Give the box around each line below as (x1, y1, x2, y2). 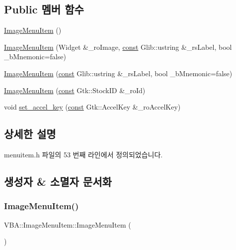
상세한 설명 (4, 126, 56, 141)
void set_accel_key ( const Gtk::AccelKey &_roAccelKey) (4, 102, 181, 112)
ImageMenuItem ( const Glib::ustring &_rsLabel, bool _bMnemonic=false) (4, 68, 233, 78)
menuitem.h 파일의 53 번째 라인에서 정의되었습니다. (4, 149, 163, 159)
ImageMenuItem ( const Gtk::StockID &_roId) (4, 85, 146, 95)
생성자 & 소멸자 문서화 (4, 173, 112, 189)
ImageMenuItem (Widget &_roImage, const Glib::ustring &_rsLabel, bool (4, 41, 232, 52)
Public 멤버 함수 (4, 1, 84, 17)
